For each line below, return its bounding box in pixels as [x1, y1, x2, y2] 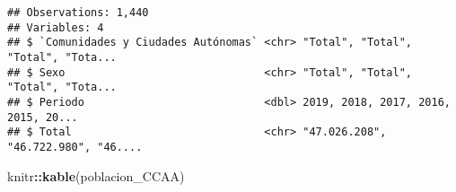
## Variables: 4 [7, 21, 104, 34]
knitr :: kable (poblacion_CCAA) [7, 166, 185, 185]
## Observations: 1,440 [7, 6, 149, 19]
